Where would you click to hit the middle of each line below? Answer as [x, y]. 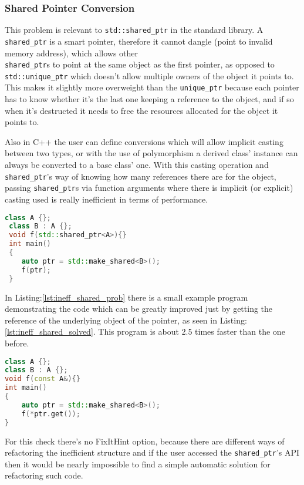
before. [17, 343]
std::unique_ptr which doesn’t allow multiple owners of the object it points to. [149, 75]
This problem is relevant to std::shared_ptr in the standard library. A [134, 30]
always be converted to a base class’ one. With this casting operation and [137, 165]
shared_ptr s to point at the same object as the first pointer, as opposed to [140, 64]
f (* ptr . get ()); [51, 414]
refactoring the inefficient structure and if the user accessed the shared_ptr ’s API [152, 452]
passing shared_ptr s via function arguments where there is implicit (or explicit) [149, 188]
